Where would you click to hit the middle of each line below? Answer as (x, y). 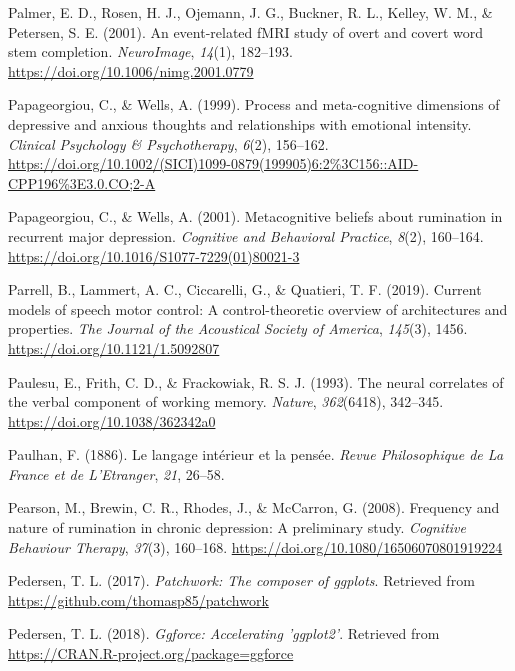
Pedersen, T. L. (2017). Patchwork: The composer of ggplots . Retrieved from (241, 580)
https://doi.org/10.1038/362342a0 (112, 420)
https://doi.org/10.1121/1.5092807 (114, 347)
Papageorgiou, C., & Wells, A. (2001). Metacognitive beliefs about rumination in (255, 216)
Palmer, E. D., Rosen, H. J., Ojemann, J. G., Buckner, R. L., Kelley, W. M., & (250, 12)
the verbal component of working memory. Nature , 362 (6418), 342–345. (226, 401)
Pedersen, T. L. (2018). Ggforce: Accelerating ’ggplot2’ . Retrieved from (224, 633)
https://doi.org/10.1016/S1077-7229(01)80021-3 (154, 255)
